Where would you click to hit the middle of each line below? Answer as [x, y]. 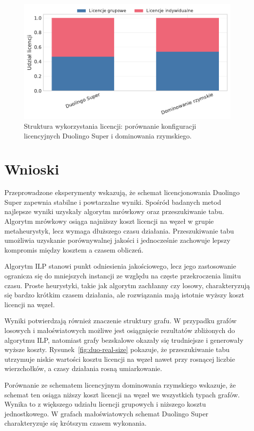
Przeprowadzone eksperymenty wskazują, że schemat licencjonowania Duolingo [122, 192]
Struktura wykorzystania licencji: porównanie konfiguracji [110, 126]
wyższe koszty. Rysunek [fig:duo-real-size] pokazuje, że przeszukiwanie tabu [117, 349]
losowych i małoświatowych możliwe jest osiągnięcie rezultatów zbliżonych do [120, 330]
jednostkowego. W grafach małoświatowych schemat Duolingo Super [107, 413]
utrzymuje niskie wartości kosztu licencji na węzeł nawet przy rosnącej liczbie [120, 359]
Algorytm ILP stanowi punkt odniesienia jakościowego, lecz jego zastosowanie [120, 266]
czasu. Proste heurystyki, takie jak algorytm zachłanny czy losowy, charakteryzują [127, 285]
